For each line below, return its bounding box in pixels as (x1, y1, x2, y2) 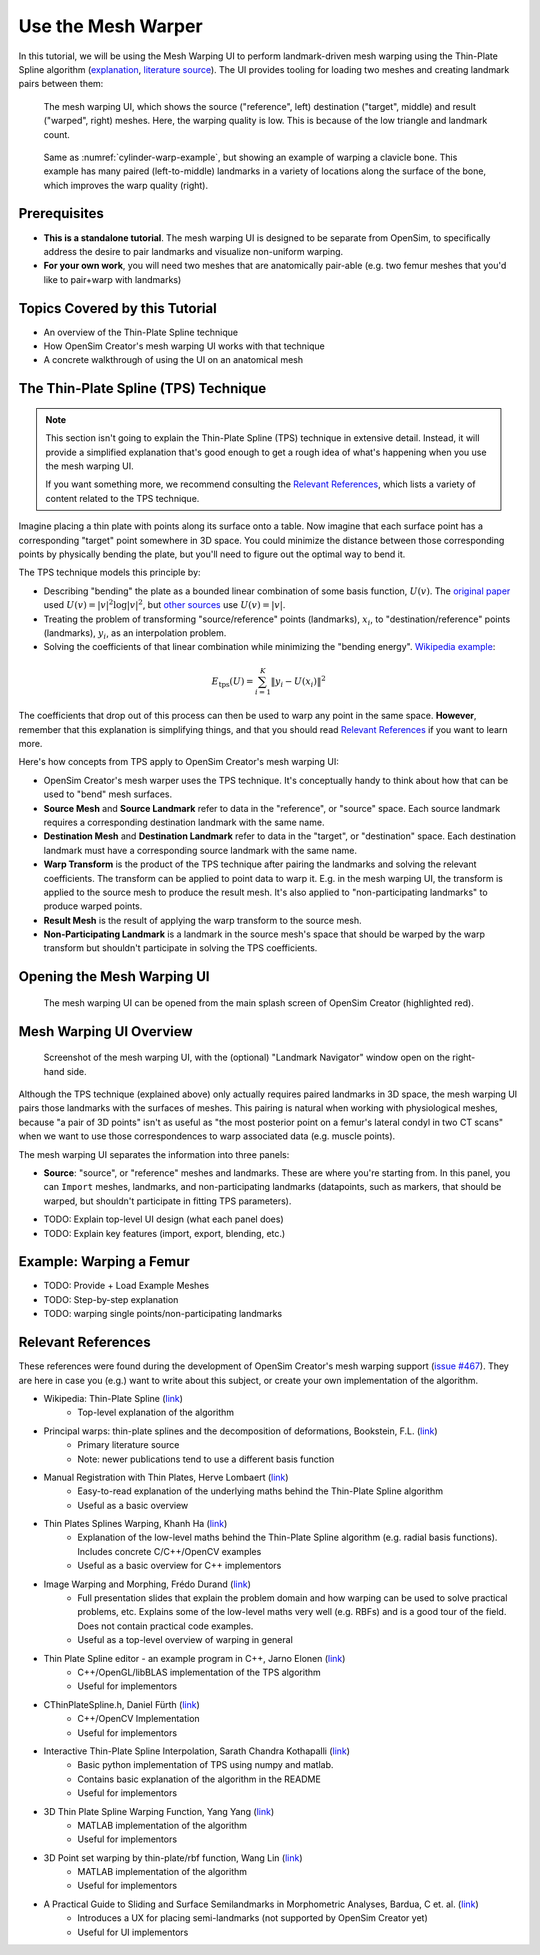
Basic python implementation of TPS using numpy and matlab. (77, 1759, 334, 1771)
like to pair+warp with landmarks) (43, 273, 182, 285)
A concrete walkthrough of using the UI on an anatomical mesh (43, 354, 304, 366)
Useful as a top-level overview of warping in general (77, 1634, 294, 1646)
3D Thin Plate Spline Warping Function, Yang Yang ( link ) (43, 1805, 275, 1817)
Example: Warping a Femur (18, 1253, 190, 1270)
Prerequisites (18, 205, 104, 222)
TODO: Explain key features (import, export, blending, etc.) (43, 1227, 286, 1239)
